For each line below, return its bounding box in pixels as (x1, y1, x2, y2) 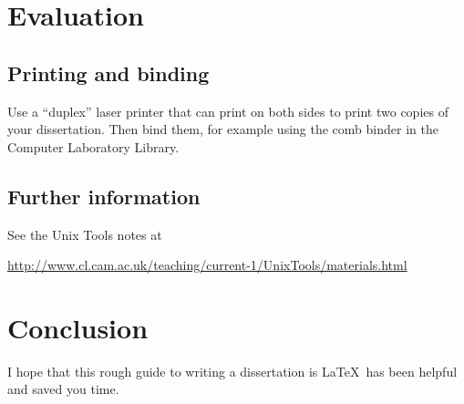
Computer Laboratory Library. (7, 137, 180, 156)
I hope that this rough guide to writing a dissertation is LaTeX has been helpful (7, 361, 458, 380)
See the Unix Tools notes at (7, 224, 162, 243)
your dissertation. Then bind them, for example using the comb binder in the (7, 119, 438, 139)
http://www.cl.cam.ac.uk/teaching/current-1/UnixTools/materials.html (7, 255, 407, 275)
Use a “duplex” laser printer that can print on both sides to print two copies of (7, 101, 449, 120)
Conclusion (7, 308, 149, 346)
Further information (7, 181, 201, 210)
